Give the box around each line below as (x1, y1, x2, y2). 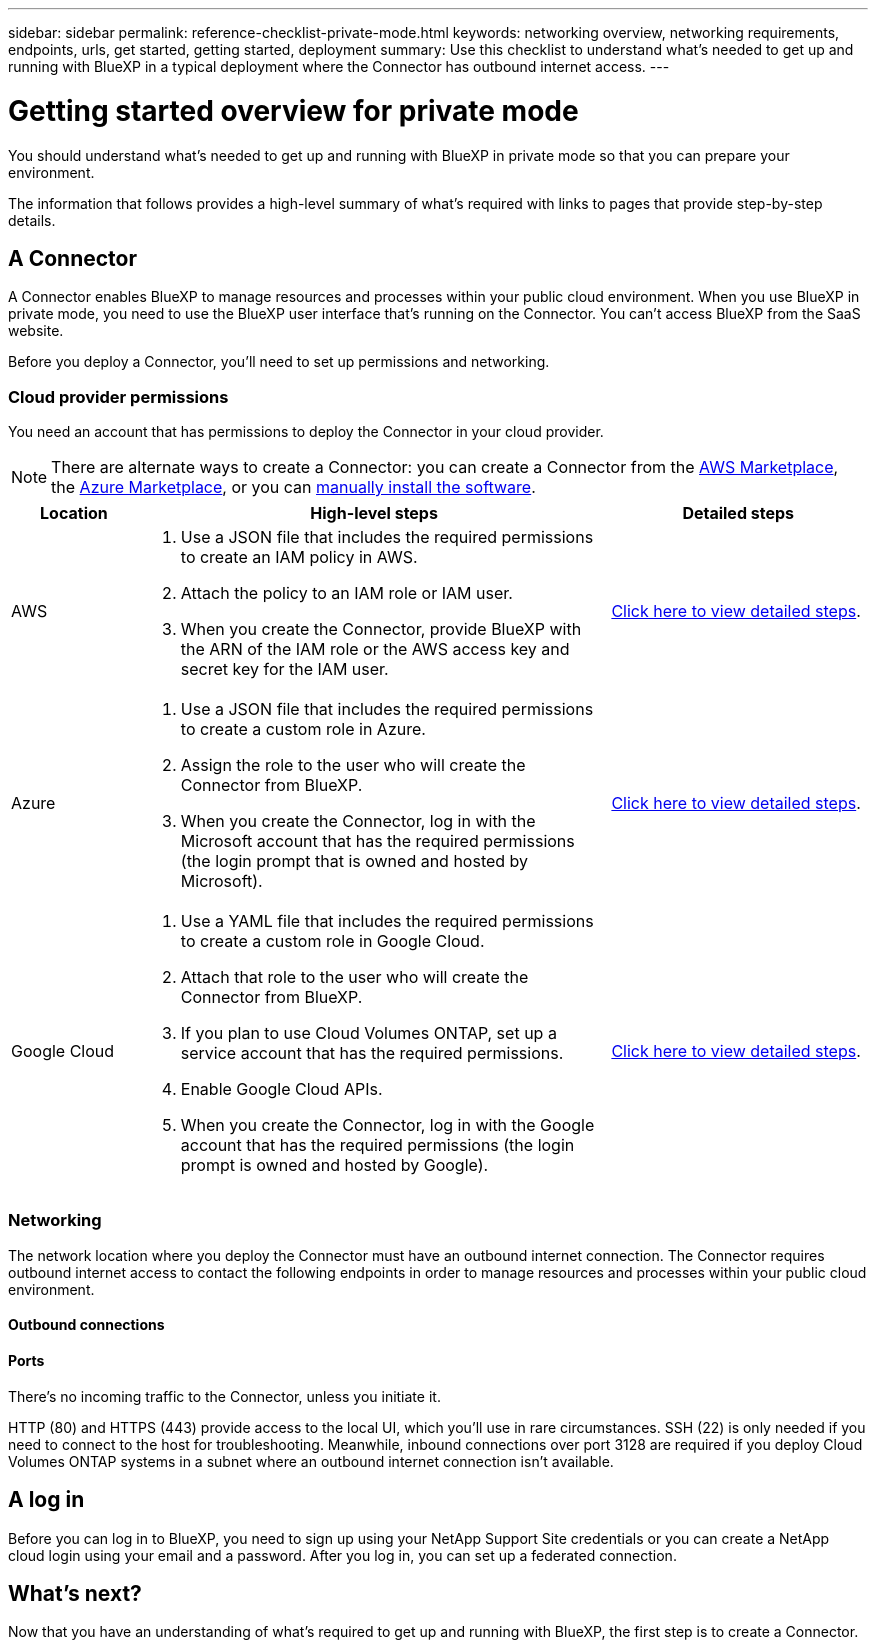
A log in (8, 1487, 85, 1513)
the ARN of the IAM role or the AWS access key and (180, 639, 570, 660)
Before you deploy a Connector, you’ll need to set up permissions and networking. (8, 353, 550, 371)
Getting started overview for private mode (8, 93, 579, 128)
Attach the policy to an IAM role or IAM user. (180, 583, 513, 604)
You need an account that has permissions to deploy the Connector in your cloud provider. (8, 423, 604, 441)
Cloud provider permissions (8, 386, 229, 407)
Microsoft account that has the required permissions (180, 831, 575, 852)
